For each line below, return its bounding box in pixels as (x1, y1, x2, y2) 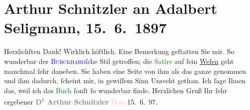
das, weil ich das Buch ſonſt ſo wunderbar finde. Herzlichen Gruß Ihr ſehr (4, 85, 228, 95)
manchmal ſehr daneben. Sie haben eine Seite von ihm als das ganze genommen (4, 65, 247, 76)
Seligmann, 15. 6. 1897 (4, 17, 167, 38)
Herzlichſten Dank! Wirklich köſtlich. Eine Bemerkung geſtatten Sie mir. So (4, 46, 235, 56)
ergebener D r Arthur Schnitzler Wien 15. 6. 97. (4, 95, 158, 107)
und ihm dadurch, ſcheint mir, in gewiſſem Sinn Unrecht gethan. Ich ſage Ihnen (4, 75, 246, 86)
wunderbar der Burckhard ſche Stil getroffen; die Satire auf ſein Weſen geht (4, 55, 234, 66)
